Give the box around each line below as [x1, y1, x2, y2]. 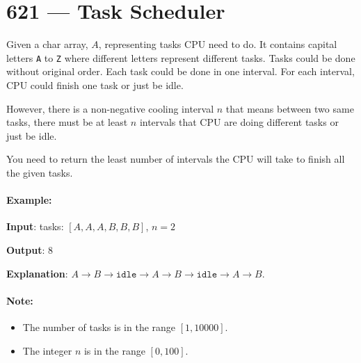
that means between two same [225, 101, 354, 115]
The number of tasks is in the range [22, 319, 176, 334]
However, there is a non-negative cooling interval [6, 101, 214, 115]
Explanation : [6, 266, 68, 280]
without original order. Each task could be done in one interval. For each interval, [6, 64, 355, 79]
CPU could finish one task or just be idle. [6, 77, 184, 92]
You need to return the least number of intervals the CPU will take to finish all [6, 152, 345, 166]
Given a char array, [6, 37, 88, 51]
